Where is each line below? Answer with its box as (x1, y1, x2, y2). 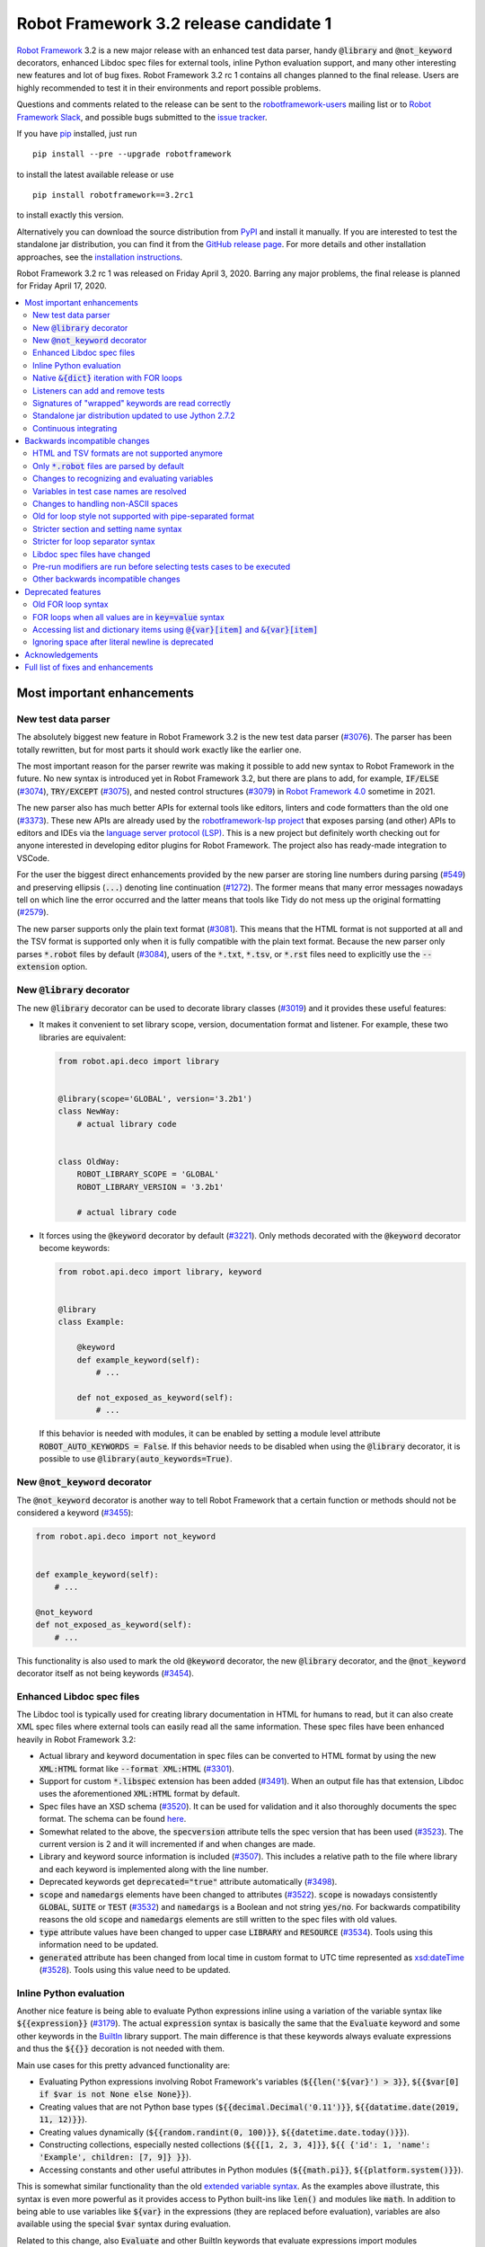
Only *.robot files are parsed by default (32, 460, 184, 471)
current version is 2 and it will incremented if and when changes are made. (39, 1839, 316, 1849)
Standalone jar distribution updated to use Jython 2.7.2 (32, 410, 235, 422)
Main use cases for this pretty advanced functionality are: (16, 2059, 231, 2071)
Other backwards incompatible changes (32, 573, 181, 584)
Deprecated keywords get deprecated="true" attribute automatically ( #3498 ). (39, 1877, 338, 1887)
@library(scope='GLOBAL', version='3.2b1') (57, 1094, 253, 1104)
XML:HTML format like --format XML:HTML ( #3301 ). (39, 1763, 235, 1774)
